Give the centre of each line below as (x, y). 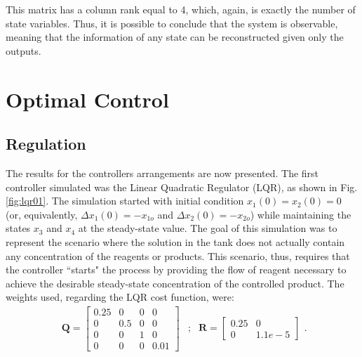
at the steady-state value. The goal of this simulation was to (208, 228)
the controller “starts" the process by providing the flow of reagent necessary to (176, 270)
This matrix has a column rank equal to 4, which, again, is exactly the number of (181, 9)
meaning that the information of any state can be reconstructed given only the (175, 37)
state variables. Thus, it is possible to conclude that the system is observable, (172, 23)
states (18, 228)
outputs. (24, 50)
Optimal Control (87, 99)
